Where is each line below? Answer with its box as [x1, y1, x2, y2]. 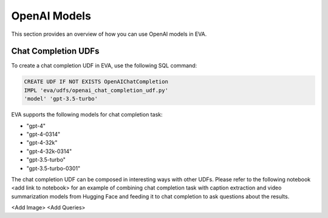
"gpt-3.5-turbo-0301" [26, 165, 81, 172]
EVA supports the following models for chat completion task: [11, 111, 163, 118]
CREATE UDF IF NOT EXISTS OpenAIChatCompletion [24, 78, 168, 85]
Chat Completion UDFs [11, 46, 100, 56]
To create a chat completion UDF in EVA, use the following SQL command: [11, 62, 197, 69]
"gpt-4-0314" [26, 131, 61, 138]
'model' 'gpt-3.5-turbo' [24, 95, 98, 103]
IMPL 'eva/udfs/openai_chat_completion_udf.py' [24, 87, 168, 94]
